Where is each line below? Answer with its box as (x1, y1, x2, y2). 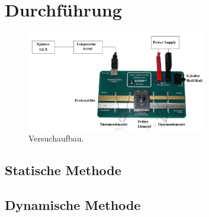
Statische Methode (5, 161, 121, 179)
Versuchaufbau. (28, 132, 84, 144)
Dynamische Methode (5, 195, 141, 213)
